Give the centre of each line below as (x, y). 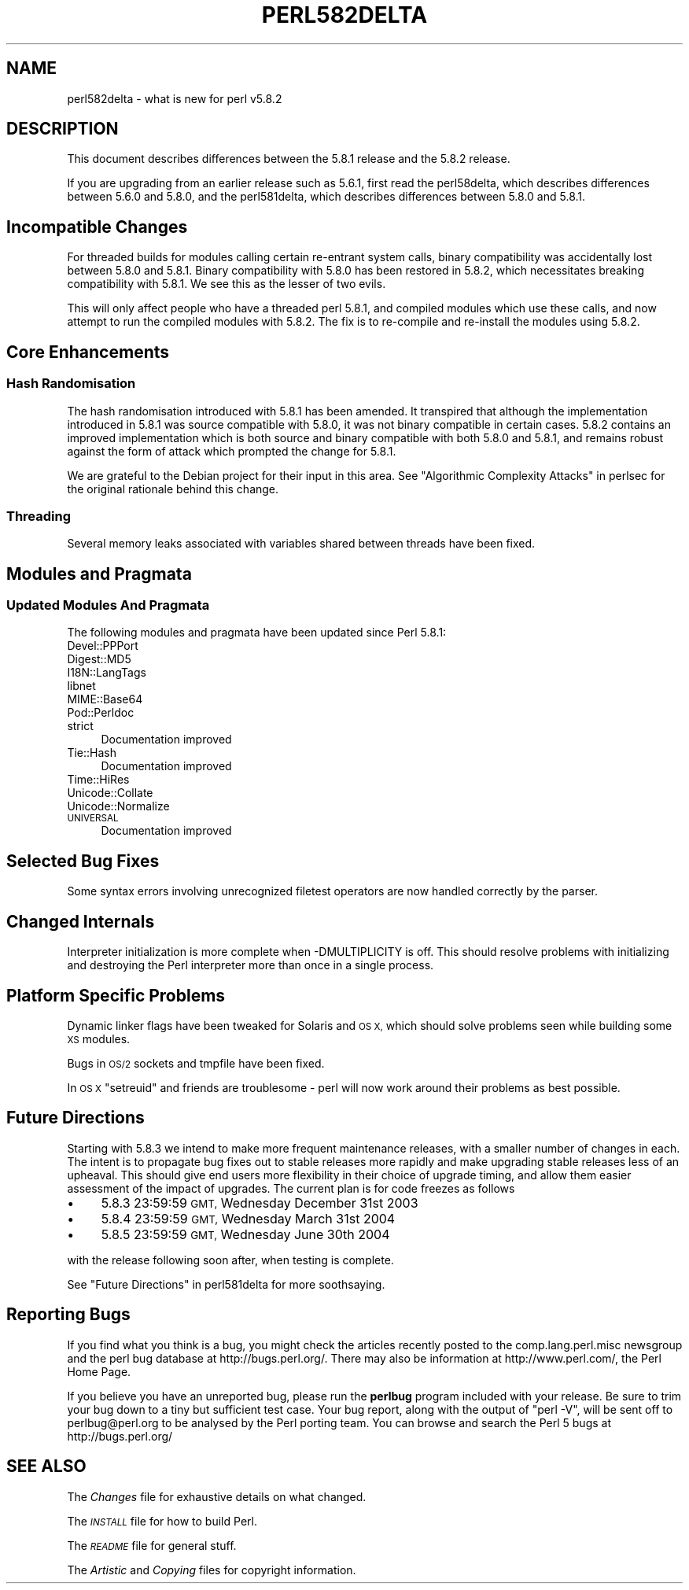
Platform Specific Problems (116, 995)
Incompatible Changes (97, 227)
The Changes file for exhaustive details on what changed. (217, 1496)
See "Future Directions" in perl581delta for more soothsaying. (226, 1284)
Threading (39, 516)
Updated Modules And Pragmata (108, 605)
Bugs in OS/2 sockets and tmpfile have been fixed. (196, 1063)
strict (80, 726)
